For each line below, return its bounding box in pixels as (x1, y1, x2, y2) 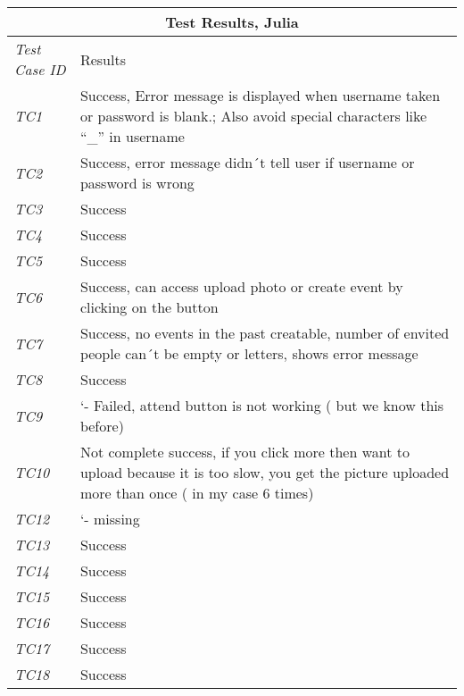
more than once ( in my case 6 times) (79, 482, 314, 503)
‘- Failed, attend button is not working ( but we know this (79, 395, 444, 415)
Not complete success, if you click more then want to (79, 441, 410, 462)
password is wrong (79, 172, 195, 193)
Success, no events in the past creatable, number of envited (79, 323, 450, 343)
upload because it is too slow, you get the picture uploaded (79, 462, 450, 482)
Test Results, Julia (165, 12, 299, 32)
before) (79, 415, 124, 436)
